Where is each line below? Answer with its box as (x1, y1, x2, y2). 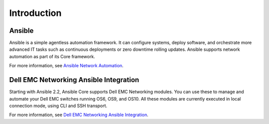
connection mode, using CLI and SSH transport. (9, 103, 108, 109)
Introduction (9, 7, 62, 18)
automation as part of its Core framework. (9, 53, 96, 59)
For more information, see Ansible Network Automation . (9, 63, 124, 69)
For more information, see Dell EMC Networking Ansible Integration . (9, 112, 149, 118)
